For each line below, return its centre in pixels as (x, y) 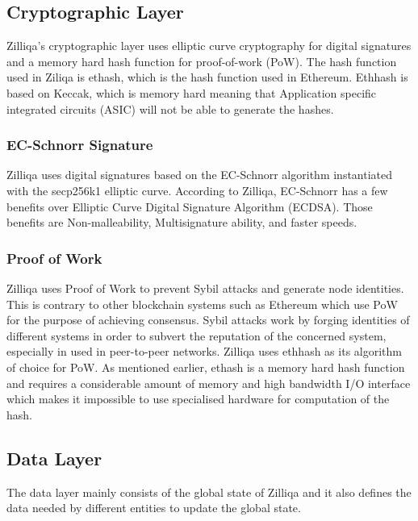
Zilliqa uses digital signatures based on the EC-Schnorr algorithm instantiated (200, 175)
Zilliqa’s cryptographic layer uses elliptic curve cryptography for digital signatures (209, 46)
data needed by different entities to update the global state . (154, 508)
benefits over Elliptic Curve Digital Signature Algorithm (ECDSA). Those (190, 206)
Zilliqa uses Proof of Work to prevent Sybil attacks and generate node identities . (205, 288)
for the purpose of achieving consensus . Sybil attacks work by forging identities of (208, 320)
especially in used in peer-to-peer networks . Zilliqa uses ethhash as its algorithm (204, 351)
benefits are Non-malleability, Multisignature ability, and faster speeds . (182, 222)
